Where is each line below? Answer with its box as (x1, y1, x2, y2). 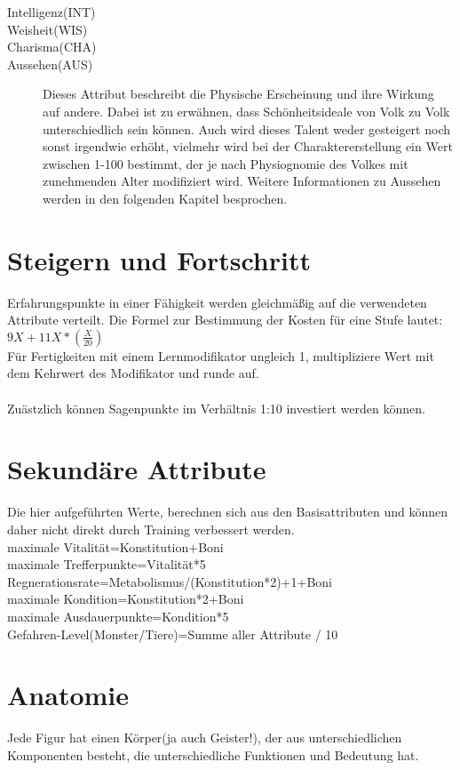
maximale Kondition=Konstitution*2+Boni (7, 590, 244, 608)
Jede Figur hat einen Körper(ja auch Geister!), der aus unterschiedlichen (7, 728, 402, 747)
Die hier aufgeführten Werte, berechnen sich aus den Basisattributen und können (7, 502, 448, 521)
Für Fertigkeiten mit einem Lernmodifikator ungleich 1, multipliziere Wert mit (7, 346, 434, 365)
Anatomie (7, 677, 130, 713)
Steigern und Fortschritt (7, 241, 311, 277)
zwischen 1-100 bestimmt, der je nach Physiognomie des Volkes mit (43, 154, 408, 172)
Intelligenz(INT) (7, 3, 96, 20)
